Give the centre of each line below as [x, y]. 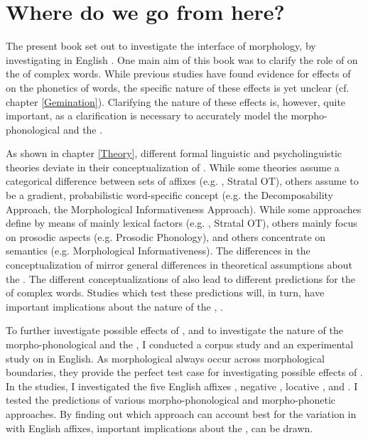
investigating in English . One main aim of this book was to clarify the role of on [182, 59]
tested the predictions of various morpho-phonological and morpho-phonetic [171, 400]
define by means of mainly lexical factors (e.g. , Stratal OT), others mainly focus [182, 223]
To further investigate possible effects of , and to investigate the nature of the [174, 330]
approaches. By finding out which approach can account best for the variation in [181, 413]
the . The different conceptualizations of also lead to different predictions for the [180, 278]
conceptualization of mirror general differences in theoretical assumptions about [179, 265]
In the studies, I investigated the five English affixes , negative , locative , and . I [182, 386]
